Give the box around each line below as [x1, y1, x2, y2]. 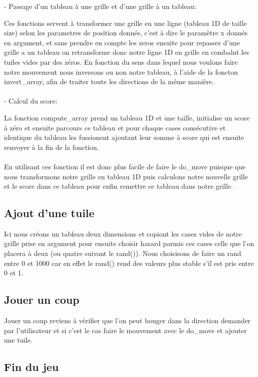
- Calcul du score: [4, 96, 58, 106]
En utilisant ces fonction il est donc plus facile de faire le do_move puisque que [4, 161, 246, 171]
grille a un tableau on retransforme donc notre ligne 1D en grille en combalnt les [4, 47, 249, 57]
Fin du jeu [4, 359, 59, 375]
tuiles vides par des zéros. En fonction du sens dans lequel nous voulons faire [4, 56, 238, 67]
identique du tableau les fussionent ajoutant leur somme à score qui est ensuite [4, 132, 244, 142]
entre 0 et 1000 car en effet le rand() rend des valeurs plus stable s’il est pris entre [4, 257, 254, 268]
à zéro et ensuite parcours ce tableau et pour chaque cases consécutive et [4, 122, 226, 132]
